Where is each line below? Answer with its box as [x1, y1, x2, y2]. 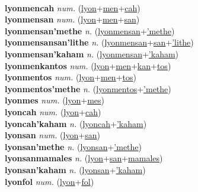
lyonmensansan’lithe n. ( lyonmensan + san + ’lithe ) [5, 36, 194, 48]
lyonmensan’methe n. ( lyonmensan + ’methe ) [5, 24, 175, 37]
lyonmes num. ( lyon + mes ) [5, 94, 105, 106]
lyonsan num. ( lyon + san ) [5, 129, 100, 141]
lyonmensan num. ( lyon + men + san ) [5, 13, 140, 25]
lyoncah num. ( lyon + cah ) [5, 105, 101, 118]
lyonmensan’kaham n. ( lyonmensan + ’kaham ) [5, 47, 179, 60]
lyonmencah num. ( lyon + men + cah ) [5, 1, 140, 14]
